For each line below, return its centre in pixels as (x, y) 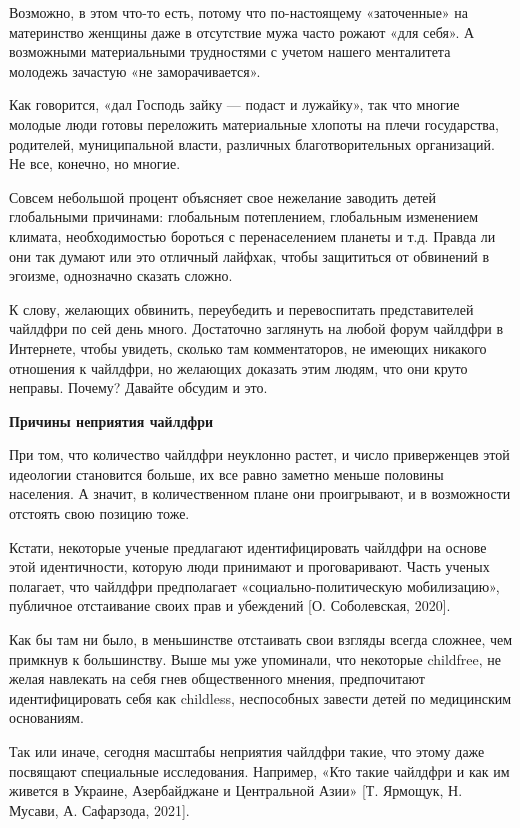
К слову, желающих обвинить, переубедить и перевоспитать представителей (241, 308)
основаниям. (46, 717)
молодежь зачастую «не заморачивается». (135, 70)
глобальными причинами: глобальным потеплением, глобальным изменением (244, 216)
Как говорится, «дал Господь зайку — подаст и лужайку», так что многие (234, 104)
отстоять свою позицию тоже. (99, 513)
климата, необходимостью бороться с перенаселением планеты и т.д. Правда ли (252, 235)
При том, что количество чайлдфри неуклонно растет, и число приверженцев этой (259, 454)
